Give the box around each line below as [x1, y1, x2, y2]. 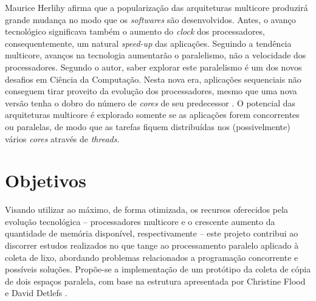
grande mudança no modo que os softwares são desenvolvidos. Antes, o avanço [5, 13, 296, 26]
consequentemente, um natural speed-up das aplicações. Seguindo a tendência [5, 36, 292, 49]
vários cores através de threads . [5, 132, 120, 145]
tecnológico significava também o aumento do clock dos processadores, [5, 25, 266, 38]
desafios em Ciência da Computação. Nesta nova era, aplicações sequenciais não [5, 72, 301, 85]
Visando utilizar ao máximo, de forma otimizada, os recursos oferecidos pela [5, 203, 289, 216]
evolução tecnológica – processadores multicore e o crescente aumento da [5, 215, 275, 227]
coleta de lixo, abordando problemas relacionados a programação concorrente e [5, 251, 298, 263]
